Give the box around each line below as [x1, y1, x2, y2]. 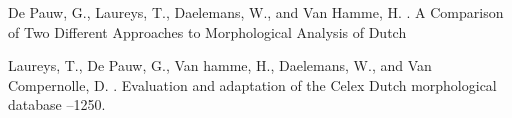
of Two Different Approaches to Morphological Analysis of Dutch [8, 21, 407, 42]
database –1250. [8, 94, 106, 115]
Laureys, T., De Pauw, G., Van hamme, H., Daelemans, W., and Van [8, 55, 432, 76]
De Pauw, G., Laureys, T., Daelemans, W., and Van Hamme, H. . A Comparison [8, 2, 504, 22]
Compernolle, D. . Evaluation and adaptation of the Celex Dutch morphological [8, 74, 497, 95]
